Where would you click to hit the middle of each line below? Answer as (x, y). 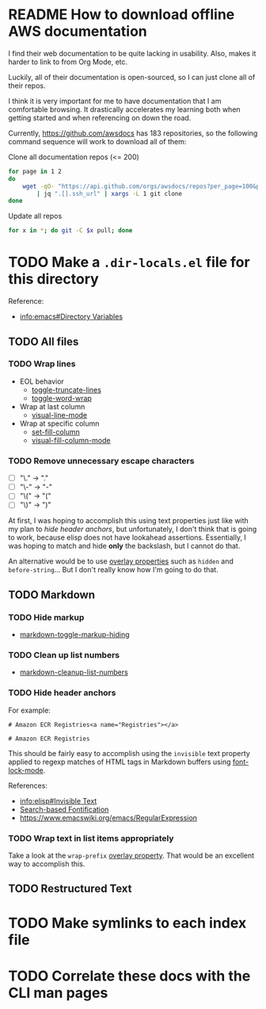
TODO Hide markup (46, 617)
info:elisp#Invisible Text (58, 801)
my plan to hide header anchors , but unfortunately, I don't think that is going (133, 529)
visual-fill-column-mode (71, 440)
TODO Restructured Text (70, 889)
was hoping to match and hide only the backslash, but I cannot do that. (124, 546)
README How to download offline (122, 15)
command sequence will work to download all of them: (97, 141)
